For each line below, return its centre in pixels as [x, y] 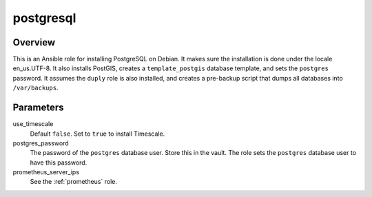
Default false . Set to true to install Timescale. [97, 134]
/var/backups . [35, 88]
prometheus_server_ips [46, 172]
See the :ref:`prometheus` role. [73, 182]
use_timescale [33, 124]
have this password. [59, 163]
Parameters [38, 108]
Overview [34, 42]
